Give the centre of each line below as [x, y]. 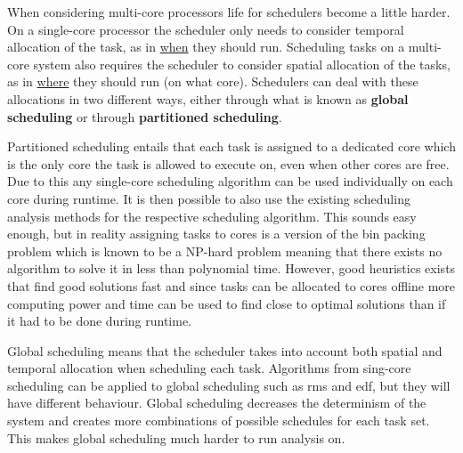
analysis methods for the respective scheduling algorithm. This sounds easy [212, 216]
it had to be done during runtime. [100, 321]
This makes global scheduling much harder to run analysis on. [176, 437]
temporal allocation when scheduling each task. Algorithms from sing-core [209, 368]
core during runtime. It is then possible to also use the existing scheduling [209, 198]
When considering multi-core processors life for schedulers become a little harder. [229, 12]
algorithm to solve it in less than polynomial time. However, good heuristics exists [231, 268]
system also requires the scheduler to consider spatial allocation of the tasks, [242, 64]
